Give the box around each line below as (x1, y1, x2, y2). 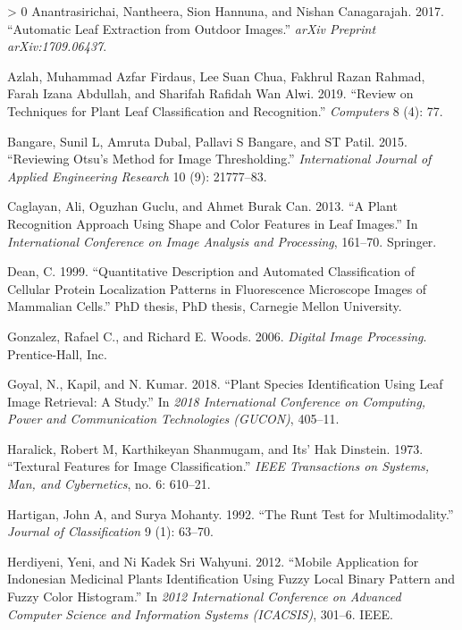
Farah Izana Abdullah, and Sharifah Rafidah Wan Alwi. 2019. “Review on (7, 84, 414, 103)
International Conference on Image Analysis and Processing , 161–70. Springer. (7, 231, 437, 250)
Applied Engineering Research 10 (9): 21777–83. (7, 166, 267, 185)
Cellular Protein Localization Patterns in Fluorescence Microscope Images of (7, 279, 427, 298)
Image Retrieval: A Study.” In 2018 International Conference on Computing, (7, 391, 426, 410)
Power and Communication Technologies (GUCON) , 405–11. (7, 409, 340, 428)
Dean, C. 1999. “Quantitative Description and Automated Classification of (7, 262, 416, 281)
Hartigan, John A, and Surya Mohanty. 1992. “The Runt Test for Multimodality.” (7, 504, 454, 523)
